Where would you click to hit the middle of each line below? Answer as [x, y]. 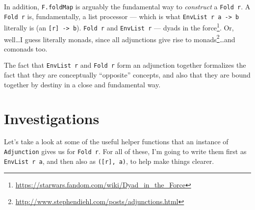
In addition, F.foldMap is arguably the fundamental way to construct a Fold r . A [127, 6]
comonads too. [26, 48]
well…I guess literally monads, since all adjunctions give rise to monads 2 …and [120, 38]
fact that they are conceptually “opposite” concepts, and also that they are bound [127, 75]
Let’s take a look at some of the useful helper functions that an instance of [116, 142]
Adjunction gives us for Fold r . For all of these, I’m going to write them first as [125, 151]
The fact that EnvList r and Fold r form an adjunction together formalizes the [125, 65]
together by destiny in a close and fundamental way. [82, 84]
